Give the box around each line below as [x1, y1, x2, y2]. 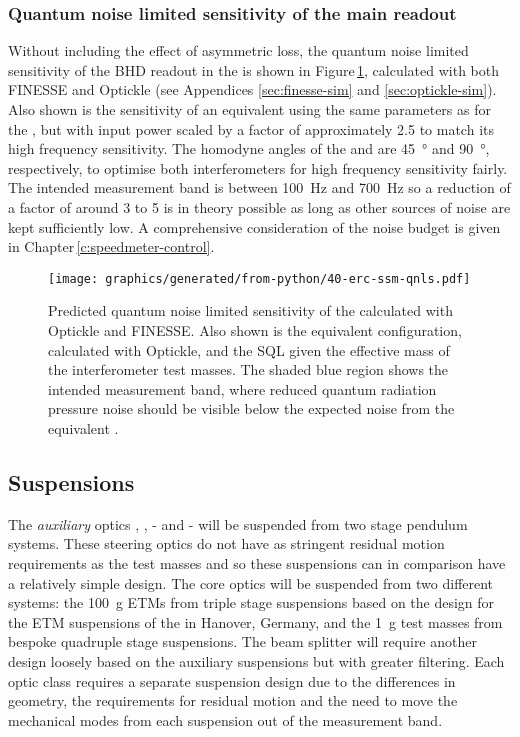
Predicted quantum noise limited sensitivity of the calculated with [48, 300, 453, 321]
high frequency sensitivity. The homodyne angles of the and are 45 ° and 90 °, [8, 138, 490, 159]
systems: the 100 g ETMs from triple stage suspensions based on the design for [8, 592, 495, 613]
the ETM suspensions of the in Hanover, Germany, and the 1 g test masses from [8, 611, 503, 632]
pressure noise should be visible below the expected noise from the [48, 398, 455, 419]
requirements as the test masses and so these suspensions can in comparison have [8, 552, 506, 573]
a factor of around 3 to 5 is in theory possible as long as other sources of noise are [8, 196, 511, 217]
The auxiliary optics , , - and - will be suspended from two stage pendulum [8, 513, 468, 534]
